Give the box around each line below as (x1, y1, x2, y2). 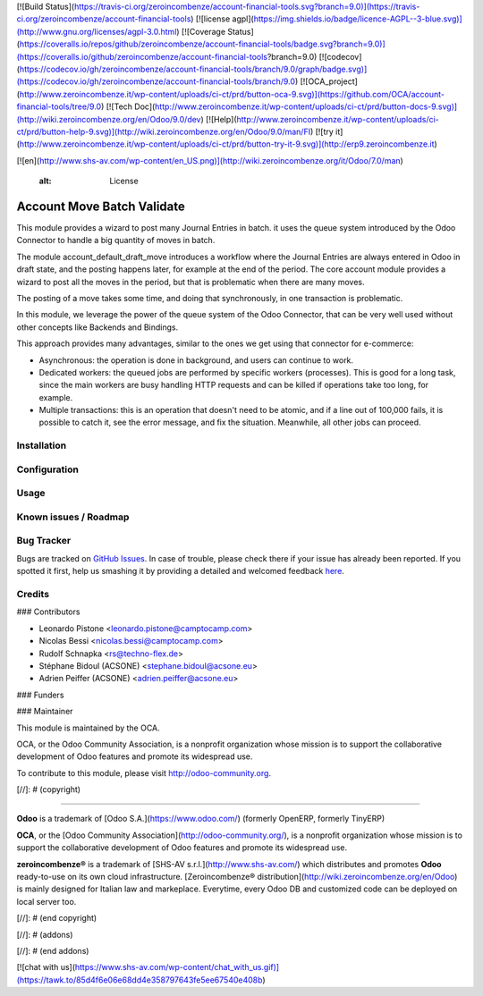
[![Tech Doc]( (106, 101, 156, 112)
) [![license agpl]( (191, 13, 254, 24)
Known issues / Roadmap (16, 511, 130, 523)
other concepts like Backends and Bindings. (16, 322, 179, 333)
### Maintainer (16, 706, 73, 717)
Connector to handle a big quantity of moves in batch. (16, 235, 216, 246)
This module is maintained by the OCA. (16, 722, 160, 733)
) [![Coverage (175, 26, 226, 37)
